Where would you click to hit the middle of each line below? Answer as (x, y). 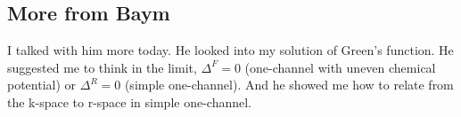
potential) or (42, 85)
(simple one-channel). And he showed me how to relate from (289, 85)
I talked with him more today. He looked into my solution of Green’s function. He (230, 50)
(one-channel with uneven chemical (340, 67)
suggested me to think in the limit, (102, 67)
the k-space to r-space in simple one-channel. (130, 101)
